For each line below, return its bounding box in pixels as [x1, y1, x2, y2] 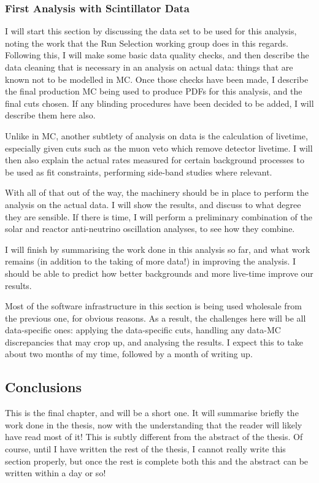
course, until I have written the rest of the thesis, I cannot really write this [5, 442, 286, 455]
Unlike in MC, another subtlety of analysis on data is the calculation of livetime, [5, 129, 308, 142]
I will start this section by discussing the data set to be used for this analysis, [5, 25, 297, 37]
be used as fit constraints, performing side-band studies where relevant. [5, 165, 272, 178]
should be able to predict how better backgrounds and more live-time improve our [5, 266, 313, 279]
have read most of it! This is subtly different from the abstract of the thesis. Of [5, 430, 303, 443]
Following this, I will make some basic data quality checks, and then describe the [5, 48, 309, 61]
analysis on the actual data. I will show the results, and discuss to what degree [5, 198, 301, 211]
